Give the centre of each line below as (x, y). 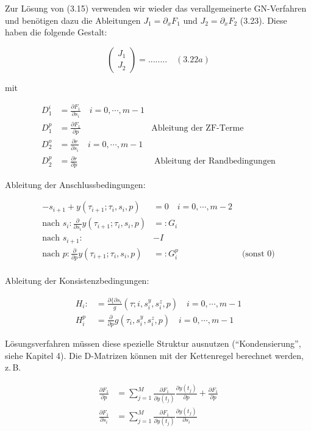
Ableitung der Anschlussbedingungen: (75, 184)
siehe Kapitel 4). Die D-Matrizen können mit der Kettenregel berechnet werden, (154, 355)
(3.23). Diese (263, 20)
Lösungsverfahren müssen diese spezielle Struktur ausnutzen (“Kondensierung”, (153, 343)
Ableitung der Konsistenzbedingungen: (77, 280)
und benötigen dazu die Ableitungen (73, 20)
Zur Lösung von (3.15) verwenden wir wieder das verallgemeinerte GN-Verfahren (156, 8)
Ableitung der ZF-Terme (198, 128)
